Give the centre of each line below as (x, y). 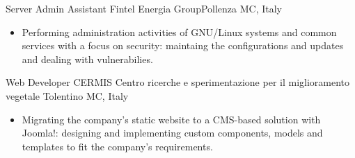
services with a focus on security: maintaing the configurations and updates (183, 45)
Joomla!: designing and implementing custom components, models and (172, 133)
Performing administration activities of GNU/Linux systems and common (179, 32)
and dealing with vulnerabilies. (87, 59)
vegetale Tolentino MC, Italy (67, 95)
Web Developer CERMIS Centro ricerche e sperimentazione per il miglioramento (178, 82)
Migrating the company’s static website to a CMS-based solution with (171, 119)
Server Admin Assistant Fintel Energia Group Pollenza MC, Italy (144, 8)
